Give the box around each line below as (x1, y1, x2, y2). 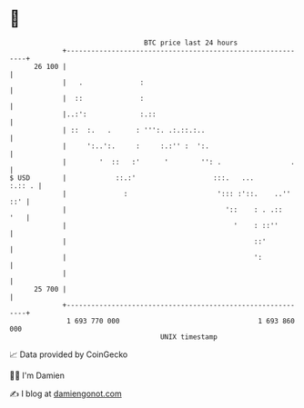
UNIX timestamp (159, 332, 218, 342)
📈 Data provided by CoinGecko (9, 349, 128, 360)
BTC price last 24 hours (144, 38, 238, 47)
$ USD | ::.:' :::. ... (9, 173, 255, 183)
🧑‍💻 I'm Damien (9, 370, 66, 381)
